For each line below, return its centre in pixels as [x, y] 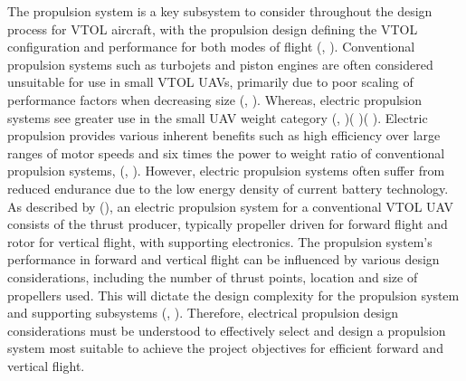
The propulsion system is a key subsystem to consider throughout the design [220, 11]
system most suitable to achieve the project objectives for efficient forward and [225, 348]
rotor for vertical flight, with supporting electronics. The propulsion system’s [220, 241]
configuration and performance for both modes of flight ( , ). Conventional [211, 47]
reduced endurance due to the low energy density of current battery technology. [228, 188]
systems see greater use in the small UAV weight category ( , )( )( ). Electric [218, 117]
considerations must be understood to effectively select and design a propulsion [227, 330]
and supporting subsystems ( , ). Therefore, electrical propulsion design [203, 313]
